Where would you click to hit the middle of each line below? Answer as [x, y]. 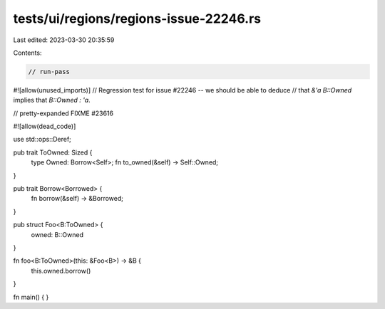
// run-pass [49, 72]
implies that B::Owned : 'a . [52, 100]
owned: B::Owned [57, 234]
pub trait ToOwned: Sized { [53, 152]
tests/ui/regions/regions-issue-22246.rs [137, 19]
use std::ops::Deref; [42, 140]
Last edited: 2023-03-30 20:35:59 [64, 40]
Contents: [27, 53]
